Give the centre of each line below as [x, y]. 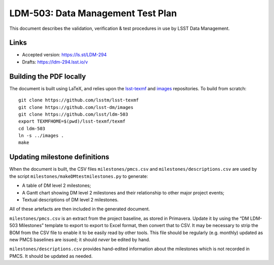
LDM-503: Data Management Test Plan [93, 13]
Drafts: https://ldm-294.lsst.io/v [55, 62]
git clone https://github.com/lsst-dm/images [76, 107]
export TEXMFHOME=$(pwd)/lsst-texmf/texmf [72, 121]
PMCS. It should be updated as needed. [51, 256]
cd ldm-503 [32, 128]
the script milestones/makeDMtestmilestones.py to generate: [79, 176]
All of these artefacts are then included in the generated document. [80, 209]
